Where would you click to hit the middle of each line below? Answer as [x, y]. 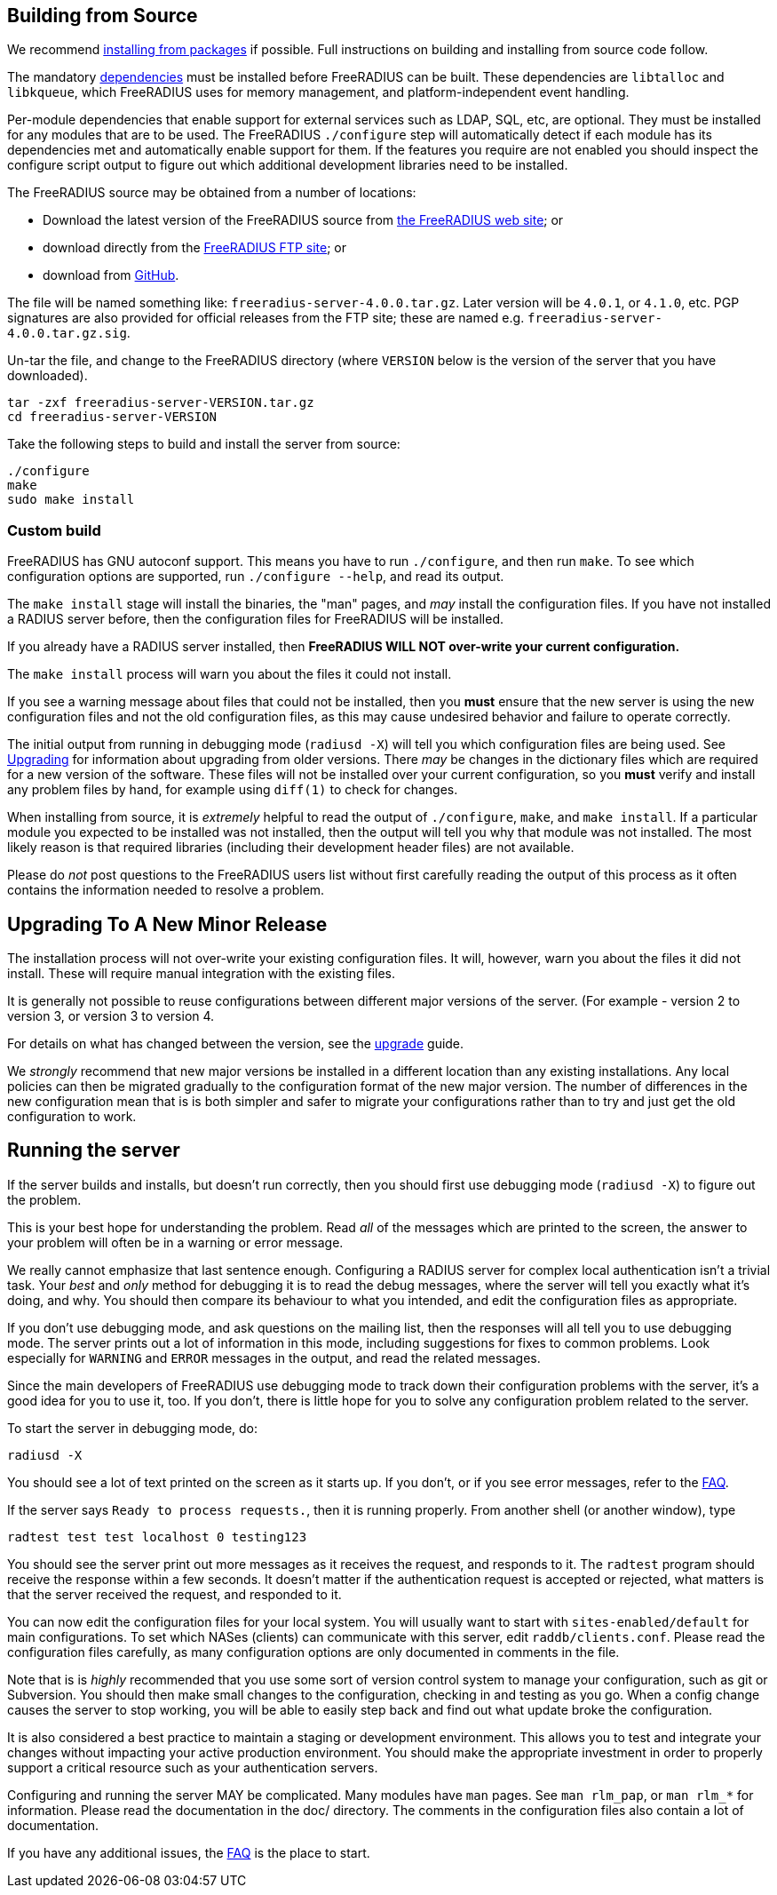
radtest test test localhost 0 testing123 [157, 1537]
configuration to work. [72, 1117]
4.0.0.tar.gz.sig [67, 334]
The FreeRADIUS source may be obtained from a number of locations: [212, 193]
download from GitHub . [111, 275]
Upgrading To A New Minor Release [167, 924]
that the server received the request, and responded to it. [174, 1594]
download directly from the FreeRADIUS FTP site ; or [194, 248]
